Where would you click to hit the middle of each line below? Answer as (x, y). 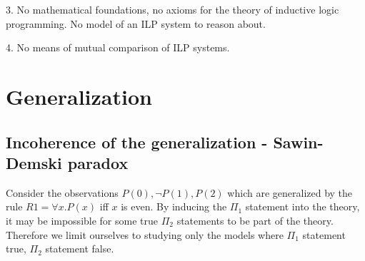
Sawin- (298, 142)
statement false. (80, 249)
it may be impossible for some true (82, 220)
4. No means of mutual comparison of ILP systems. (118, 47)
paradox (98, 162)
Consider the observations (62, 192)
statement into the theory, (302, 206)
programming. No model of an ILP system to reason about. (136, 23)
